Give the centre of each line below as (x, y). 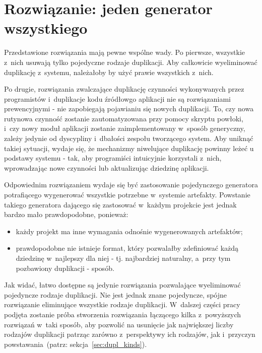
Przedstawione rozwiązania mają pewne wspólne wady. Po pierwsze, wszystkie (125, 52)
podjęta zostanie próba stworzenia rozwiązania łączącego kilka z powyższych (123, 314)
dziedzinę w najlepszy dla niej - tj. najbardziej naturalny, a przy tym (123, 258)
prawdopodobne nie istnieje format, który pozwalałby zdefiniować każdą (127, 248)
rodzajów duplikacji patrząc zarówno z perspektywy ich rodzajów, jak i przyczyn (130, 334)
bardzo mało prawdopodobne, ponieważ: (66, 214)
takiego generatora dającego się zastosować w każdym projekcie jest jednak (120, 204)
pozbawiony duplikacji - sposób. (65, 268)
